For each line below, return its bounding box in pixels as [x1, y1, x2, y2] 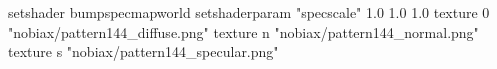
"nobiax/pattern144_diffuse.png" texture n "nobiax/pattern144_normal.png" [8, 21, 479, 42]
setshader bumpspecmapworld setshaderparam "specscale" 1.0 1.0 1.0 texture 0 [8, 2, 490, 22]
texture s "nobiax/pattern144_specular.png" [8, 41, 279, 62]
